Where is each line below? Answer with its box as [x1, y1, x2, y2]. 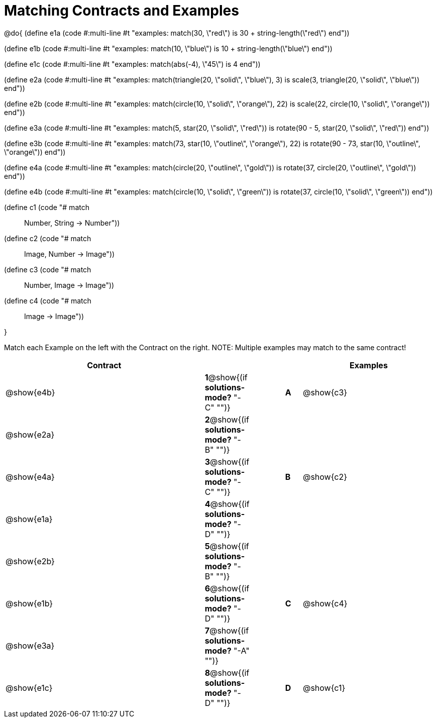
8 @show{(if [204, 667, 250, 678]
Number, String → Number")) [24, 218, 120, 227]
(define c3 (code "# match [4, 265, 91, 274]
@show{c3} [302, 387, 348, 397]
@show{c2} [302, 471, 348, 482]
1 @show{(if [204, 372, 248, 382]
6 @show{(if [204, 583, 250, 593]
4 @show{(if [204, 498, 250, 509]
